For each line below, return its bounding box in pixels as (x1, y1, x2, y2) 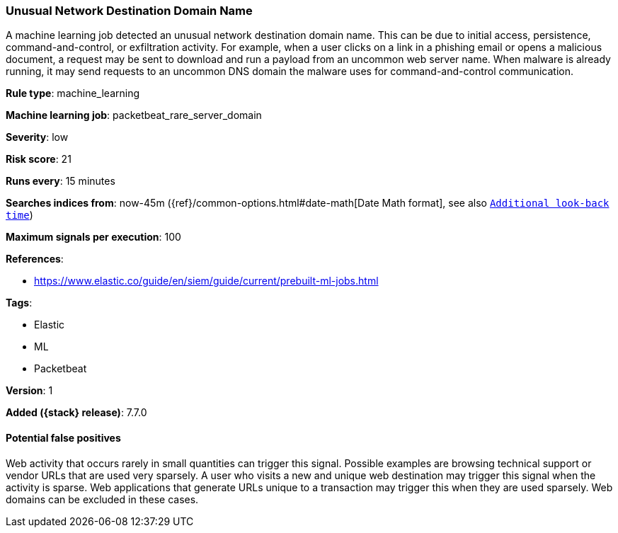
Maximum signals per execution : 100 (6, 231, 181, 243)
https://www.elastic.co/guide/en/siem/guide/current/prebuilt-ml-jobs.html (34, 275, 379, 287)
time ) (6, 209, 33, 222)
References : (6, 253, 64, 265)
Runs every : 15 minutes (6, 175, 115, 188)
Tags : (6, 297, 33, 309)
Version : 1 (6, 384, 53, 397)
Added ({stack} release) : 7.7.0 (6, 406, 147, 419)
